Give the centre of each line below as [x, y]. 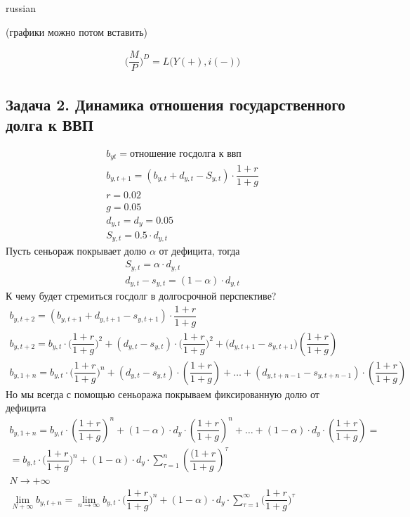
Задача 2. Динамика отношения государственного [176, 104]
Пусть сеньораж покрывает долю [76, 251]
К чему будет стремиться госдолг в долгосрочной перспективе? [141, 296]
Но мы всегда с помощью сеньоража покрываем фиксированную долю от [163, 394]
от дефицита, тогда [199, 251]
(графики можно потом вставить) [77, 31]
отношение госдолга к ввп [185, 154]
